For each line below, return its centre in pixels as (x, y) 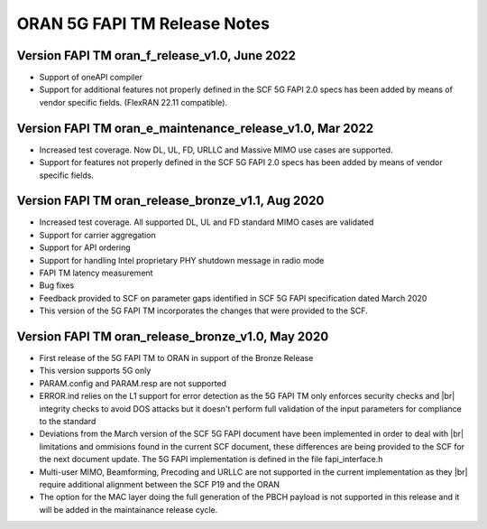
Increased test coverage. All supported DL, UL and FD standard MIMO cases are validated (207, 222)
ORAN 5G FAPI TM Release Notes (143, 23)
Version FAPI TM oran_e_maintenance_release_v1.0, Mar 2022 (195, 128)
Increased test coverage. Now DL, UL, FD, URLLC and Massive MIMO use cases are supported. (216, 150)
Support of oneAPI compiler (91, 78)
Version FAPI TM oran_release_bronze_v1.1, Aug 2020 (170, 201)
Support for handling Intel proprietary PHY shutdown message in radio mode (182, 260)
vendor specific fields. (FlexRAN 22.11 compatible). (133, 102)
